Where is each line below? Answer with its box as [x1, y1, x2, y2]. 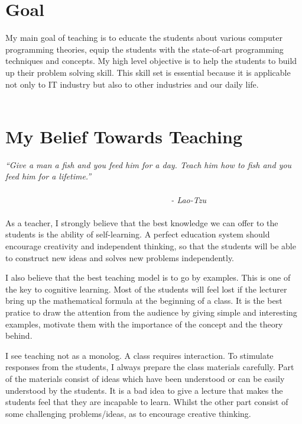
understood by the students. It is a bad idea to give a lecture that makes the [5, 384, 283, 396]
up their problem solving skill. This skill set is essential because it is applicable [5, 66, 291, 78]
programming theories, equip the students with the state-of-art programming [5, 43, 284, 55]
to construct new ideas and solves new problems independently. [5, 251, 235, 264]
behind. [5, 329, 33, 342]
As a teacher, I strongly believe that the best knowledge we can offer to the [5, 216, 278, 229]
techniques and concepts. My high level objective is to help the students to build [5, 54, 297, 67]
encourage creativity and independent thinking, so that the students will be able [5, 239, 296, 252]
